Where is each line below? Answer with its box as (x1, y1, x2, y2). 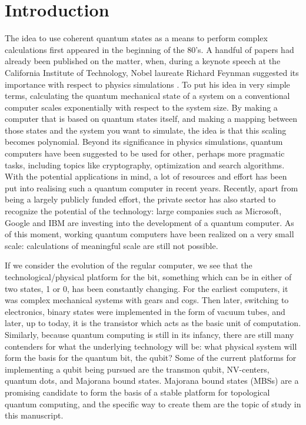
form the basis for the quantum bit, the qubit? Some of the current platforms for (5, 351, 297, 364)
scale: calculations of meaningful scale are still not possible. (5, 239, 218, 251)
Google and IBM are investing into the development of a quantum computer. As (5, 216, 294, 228)
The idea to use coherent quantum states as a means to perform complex (5, 32, 268, 44)
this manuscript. (5, 409, 64, 421)
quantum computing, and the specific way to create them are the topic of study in (5, 397, 301, 410)
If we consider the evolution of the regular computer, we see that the (5, 259, 252, 271)
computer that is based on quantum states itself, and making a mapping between (5, 112, 298, 125)
